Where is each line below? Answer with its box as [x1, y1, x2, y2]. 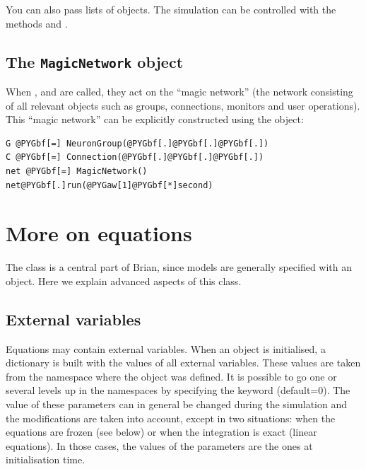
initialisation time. [6, 452, 85, 467]
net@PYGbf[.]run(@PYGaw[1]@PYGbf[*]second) [6, 180, 213, 190]
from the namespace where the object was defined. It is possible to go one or [6, 369, 337, 383]
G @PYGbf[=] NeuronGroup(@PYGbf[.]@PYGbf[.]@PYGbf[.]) [6, 138, 269, 149]
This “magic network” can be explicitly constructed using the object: [6, 112, 304, 127]
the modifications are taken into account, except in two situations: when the [6, 410, 336, 425]
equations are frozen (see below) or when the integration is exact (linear [6, 424, 317, 439]
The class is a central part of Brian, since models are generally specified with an [6, 260, 353, 274]
